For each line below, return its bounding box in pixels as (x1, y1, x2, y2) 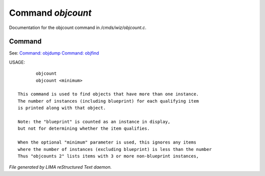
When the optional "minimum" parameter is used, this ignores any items (18, 140, 196, 145)
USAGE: (9, 59, 26, 65)
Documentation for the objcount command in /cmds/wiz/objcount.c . (9, 25, 147, 30)
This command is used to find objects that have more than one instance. (18, 91, 199, 97)
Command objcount (9, 7, 92, 18)
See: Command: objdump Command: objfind (9, 50, 99, 56)
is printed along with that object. (18, 105, 106, 111)
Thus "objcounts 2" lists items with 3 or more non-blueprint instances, (18, 153, 199, 159)
